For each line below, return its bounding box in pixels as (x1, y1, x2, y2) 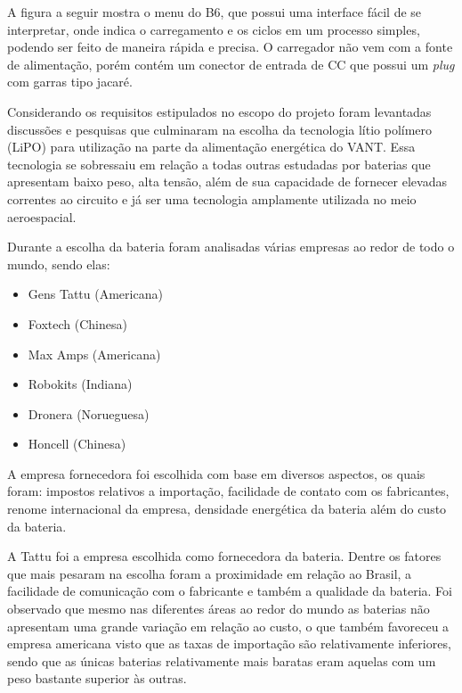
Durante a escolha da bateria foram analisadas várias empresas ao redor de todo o (7, 237, 455, 256)
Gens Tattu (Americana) (28, 285, 163, 303)
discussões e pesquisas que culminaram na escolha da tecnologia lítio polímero (7, 120, 433, 138)
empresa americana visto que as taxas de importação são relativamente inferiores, (7, 634, 451, 653)
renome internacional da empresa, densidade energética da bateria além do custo (7, 499, 447, 518)
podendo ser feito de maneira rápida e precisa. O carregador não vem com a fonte (7, 37, 453, 56)
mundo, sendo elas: (7, 254, 110, 273)
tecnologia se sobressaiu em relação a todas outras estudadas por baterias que (7, 154, 431, 173)
